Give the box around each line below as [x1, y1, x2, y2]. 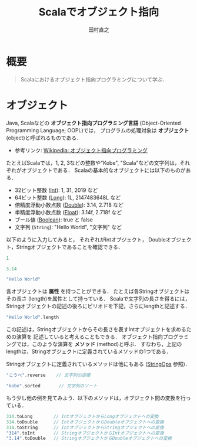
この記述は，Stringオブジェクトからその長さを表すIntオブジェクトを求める [6, 326, 186, 333]
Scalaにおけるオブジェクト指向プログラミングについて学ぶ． [20, 76, 168, 83]
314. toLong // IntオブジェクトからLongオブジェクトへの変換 [6, 413, 159, 419]
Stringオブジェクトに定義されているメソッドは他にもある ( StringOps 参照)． [6, 361, 191, 368]
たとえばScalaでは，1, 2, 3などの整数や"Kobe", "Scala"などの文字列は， [6, 159, 180, 166]
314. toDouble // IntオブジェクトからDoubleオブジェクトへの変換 [6, 419, 164, 425]
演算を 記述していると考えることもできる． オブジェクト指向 [16, 333, 163, 340]
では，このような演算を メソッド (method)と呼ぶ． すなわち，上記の [16, 341, 182, 348]
